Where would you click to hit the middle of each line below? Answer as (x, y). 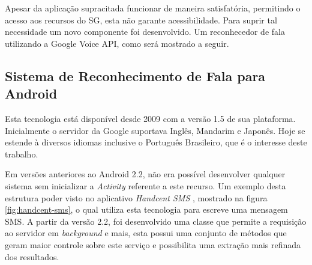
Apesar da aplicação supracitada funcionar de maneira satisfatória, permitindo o (153, 8)
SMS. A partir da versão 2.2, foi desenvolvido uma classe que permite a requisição (156, 221)
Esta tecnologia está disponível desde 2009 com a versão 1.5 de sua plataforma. (150, 118)
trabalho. (22, 154)
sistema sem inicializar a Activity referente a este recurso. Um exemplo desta (145, 185)
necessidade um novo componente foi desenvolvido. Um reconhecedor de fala (145, 32)
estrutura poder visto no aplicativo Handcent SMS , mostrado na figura (136, 197)
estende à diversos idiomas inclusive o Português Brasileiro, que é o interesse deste (156, 142)
